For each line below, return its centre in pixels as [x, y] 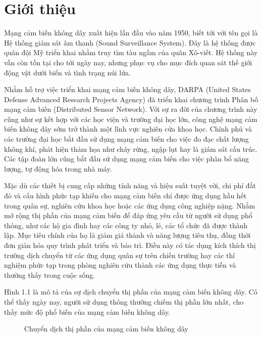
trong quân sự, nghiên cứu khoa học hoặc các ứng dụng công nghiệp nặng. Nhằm [130, 205]
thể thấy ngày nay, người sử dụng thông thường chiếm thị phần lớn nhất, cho [124, 301]
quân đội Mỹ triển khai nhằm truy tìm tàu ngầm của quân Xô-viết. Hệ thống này [131, 52]
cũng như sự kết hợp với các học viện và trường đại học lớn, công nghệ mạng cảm [131, 119]
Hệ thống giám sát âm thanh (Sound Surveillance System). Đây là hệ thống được [130, 42]
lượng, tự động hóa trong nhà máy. [58, 168]
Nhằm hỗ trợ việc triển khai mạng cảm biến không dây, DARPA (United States [127, 89]
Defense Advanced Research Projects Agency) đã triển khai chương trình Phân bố [131, 99]
